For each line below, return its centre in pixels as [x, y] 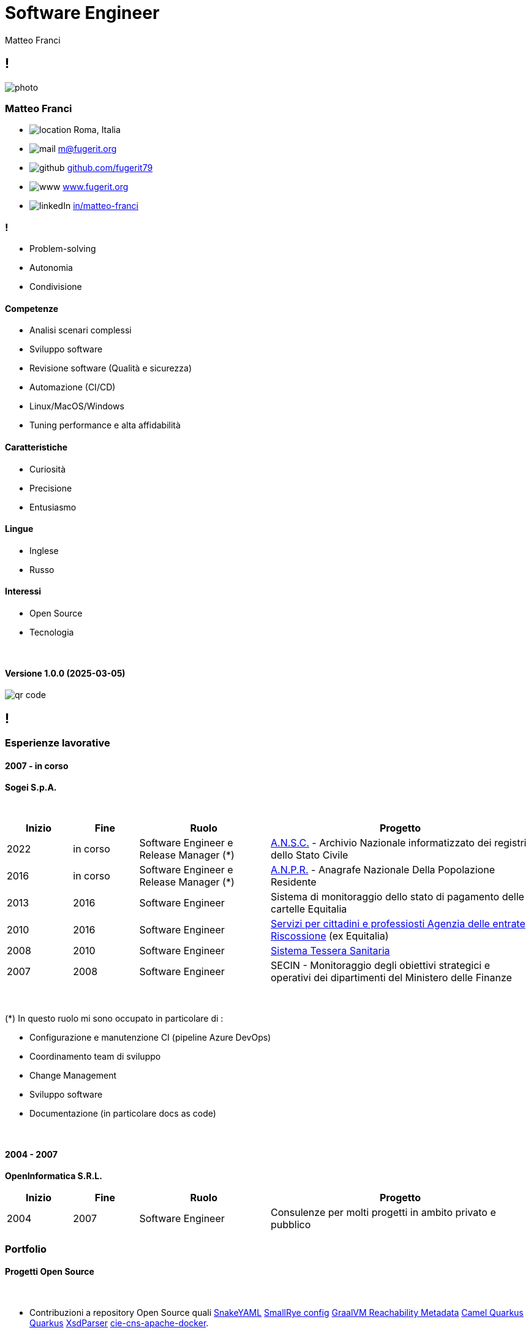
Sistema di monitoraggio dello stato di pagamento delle [397, 897]
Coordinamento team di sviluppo [95, 1057]
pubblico [291, 1225]
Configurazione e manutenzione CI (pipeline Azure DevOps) [150, 1038]
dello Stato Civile [310, 855]
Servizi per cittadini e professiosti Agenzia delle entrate [398, 924]
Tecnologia [52, 632]
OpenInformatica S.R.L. [54, 1176]
